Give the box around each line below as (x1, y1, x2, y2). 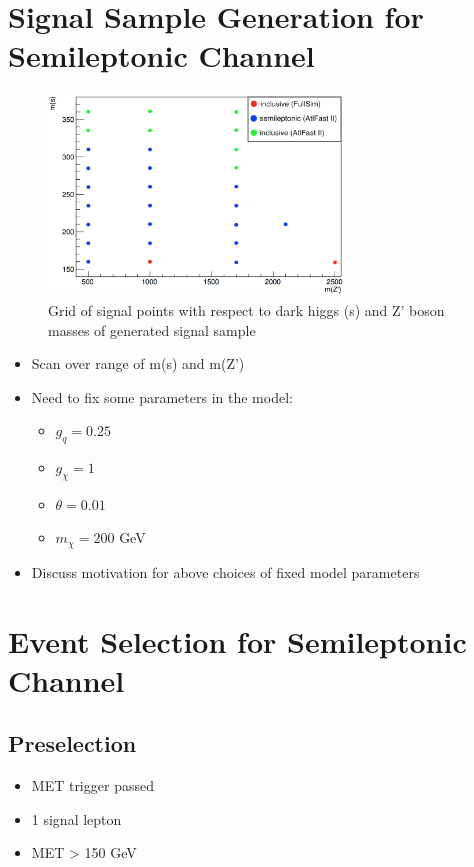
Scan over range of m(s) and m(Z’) (31, 353, 245, 374)
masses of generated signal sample (48, 319, 256, 340)
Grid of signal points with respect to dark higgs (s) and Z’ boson (48, 299, 445, 320)
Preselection (8, 728, 137, 759)
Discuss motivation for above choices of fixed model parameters (31, 561, 420, 582)
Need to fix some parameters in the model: (31, 386, 293, 407)
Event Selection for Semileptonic (8, 620, 467, 661)
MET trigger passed (31, 775, 154, 796)
